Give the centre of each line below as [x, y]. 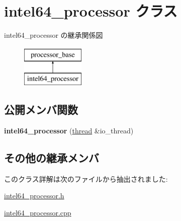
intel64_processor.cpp [38, 213]
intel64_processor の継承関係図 [54, 35]
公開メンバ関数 [41, 109]
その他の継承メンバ [52, 158]
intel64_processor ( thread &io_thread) [69, 131]
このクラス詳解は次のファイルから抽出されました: [86, 178]
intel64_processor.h [34, 196]
